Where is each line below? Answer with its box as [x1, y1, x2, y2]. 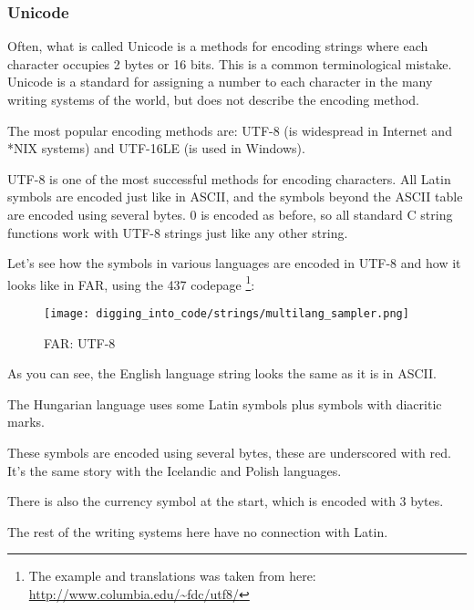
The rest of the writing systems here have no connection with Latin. [7, 522, 388, 541]
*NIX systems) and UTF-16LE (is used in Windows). [7, 139, 305, 158]
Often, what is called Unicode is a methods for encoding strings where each [7, 36, 428, 56]
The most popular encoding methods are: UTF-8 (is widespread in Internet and [7, 120, 452, 140]
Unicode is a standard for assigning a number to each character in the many [7, 72, 433, 91]
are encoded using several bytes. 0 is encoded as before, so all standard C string [7, 204, 453, 223]
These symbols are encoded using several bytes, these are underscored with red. [7, 443, 451, 462]
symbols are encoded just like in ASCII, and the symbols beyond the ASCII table [7, 187, 463, 206]
